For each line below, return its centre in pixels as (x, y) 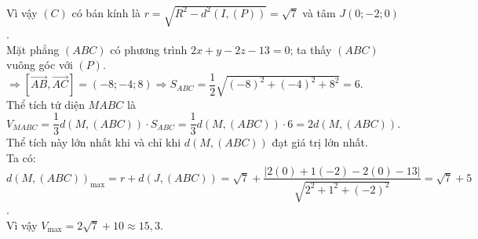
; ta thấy (311, 49)
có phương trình (149, 49)
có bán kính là (106, 12)
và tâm (319, 12)
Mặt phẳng (33, 49)
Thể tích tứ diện (46, 104)
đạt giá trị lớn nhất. (320, 142)
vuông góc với (40, 65)
